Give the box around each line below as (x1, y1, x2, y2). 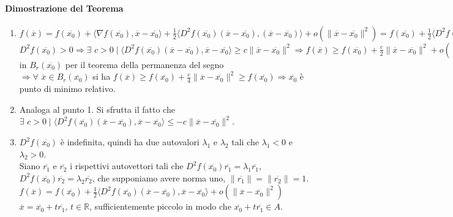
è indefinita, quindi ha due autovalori (60, 135, 200, 148)
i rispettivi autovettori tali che (70, 159, 184, 172)
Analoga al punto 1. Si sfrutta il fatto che (19, 102, 175, 115)
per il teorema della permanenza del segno (65, 58, 224, 70)
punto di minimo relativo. (19, 82, 116, 95)
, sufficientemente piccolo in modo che (89, 200, 231, 213)
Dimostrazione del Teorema (5, 1, 124, 14)
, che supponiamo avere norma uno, (92, 171, 226, 184)
